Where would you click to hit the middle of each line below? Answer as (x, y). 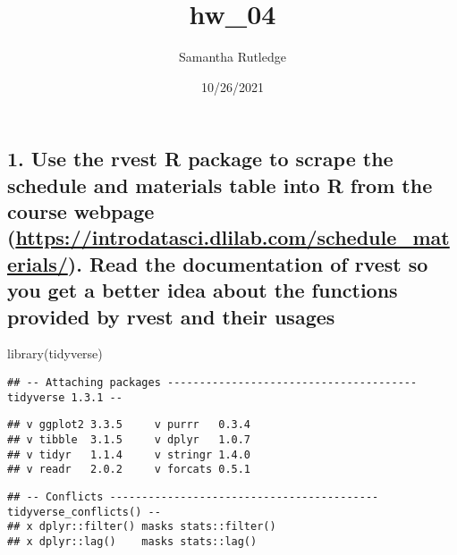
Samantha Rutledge (233, 57)
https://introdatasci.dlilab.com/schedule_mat (233, 237)
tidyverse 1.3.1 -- (65, 397)
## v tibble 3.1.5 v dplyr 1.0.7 (129, 440)
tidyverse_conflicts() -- (84, 512)
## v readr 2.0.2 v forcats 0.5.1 (129, 470)
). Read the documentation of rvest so (248, 263)
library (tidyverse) (55, 353)
